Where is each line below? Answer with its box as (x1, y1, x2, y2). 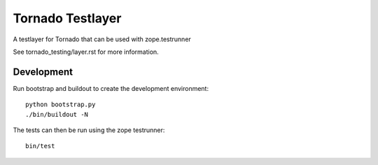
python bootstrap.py (25, 101, 96, 108)
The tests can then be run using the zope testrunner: (13, 126, 165, 134)
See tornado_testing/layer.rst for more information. (13, 48, 159, 56)
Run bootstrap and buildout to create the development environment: (13, 84, 209, 92)
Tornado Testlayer (13, 10, 122, 26)
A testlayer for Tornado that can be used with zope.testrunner (13, 35, 192, 43)
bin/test (25, 142, 55, 150)
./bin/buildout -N (25, 110, 89, 118)
